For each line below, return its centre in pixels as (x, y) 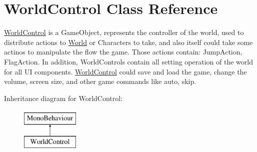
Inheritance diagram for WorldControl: (63, 98)
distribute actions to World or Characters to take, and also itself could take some (128, 42)
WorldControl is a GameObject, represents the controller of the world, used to (124, 32)
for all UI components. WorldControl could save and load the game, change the (125, 71)
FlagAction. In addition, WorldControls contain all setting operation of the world (128, 61)
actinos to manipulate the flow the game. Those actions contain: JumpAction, (123, 52)
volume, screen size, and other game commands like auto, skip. (100, 81)
